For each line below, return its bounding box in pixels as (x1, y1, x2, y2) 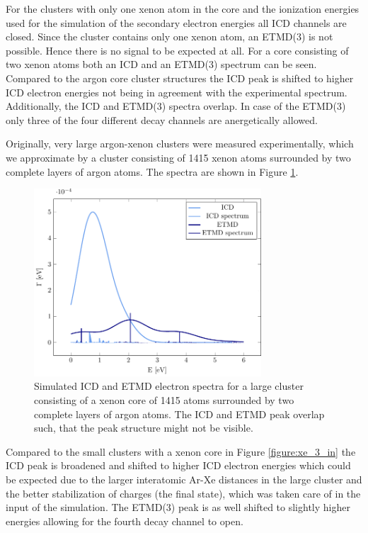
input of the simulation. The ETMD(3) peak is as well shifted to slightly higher (6, 500, 350, 515)
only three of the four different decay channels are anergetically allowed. (6, 112, 318, 127)
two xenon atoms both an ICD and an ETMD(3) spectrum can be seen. (6, 57, 317, 72)
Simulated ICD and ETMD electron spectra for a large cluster (34, 378, 304, 393)
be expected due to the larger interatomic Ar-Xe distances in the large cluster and (6, 472, 362, 487)
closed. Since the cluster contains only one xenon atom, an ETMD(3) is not (6, 29, 333, 44)
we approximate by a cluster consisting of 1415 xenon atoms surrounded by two (6, 150, 351, 164)
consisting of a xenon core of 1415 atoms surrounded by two (34, 393, 294, 408)
